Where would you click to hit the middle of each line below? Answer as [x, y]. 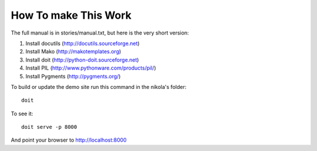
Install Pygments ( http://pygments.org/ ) [73, 76]
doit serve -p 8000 [49, 127]
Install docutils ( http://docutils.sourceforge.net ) [83, 43]
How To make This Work [71, 15]
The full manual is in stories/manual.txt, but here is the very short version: [100, 33]
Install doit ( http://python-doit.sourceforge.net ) [82, 60]
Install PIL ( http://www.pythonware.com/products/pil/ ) [91, 68]
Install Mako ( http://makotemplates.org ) [73, 52]
